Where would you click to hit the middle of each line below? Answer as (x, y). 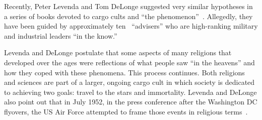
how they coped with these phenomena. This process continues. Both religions (124, 72)
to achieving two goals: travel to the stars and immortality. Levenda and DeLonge (130, 92)
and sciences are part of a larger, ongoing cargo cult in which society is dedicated (129, 82)
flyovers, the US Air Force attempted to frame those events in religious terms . (126, 111)
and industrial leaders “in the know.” (61, 35)
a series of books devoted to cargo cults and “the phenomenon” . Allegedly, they (128, 16)
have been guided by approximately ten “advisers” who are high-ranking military (131, 26)
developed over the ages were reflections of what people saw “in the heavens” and (129, 62)
